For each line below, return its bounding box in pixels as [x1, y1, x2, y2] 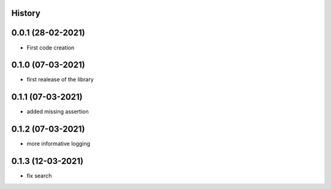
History [11, 8, 41, 18]
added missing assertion [26, 108, 89, 116]
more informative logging [26, 140, 91, 147]
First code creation [26, 43, 75, 51]
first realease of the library [26, 76, 94, 83]
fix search [26, 172, 52, 180]
